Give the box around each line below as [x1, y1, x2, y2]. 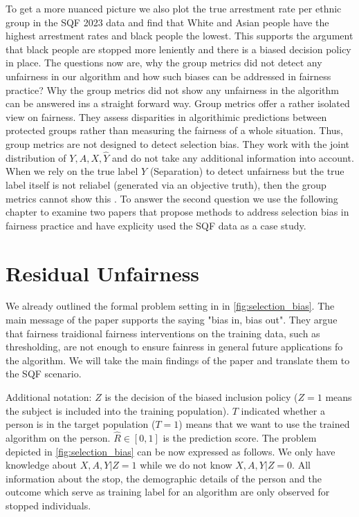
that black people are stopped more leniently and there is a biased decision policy [6, 41, 351, 56]
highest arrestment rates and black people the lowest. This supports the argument [6, 28, 353, 43]
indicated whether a [241, 403, 325, 417]
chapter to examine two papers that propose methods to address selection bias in [6, 205, 349, 219]
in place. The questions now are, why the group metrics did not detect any [6, 55, 322, 70]
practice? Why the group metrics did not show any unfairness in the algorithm [6, 82, 339, 97]
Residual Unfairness [6, 258, 200, 287]
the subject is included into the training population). [6, 403, 230, 417]
